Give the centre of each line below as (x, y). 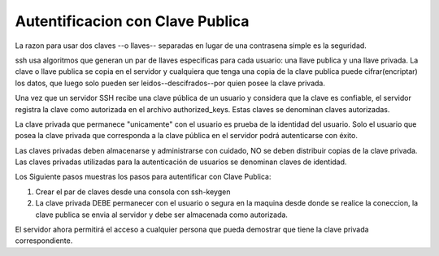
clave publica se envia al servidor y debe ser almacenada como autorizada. (162, 215)
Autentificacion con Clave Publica (132, 21)
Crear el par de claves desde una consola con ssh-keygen (133, 192)
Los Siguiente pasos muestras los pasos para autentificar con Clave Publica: (143, 177)
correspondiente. (44, 241)
